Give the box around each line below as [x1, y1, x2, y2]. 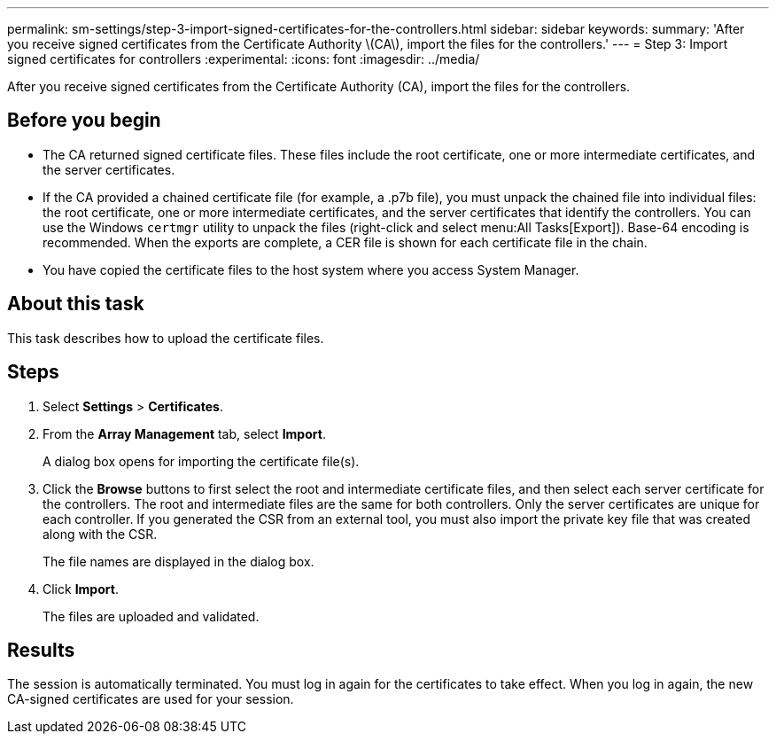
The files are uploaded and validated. [43, 608, 260, 624]
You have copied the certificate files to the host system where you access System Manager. [43, 261, 579, 277]
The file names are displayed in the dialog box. [43, 553, 314, 569]
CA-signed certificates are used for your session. [7, 691, 294, 707]
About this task [7, 292, 144, 316]
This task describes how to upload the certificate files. [7, 330, 324, 346]
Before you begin [7, 109, 161, 132]
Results [7, 638, 75, 661]
